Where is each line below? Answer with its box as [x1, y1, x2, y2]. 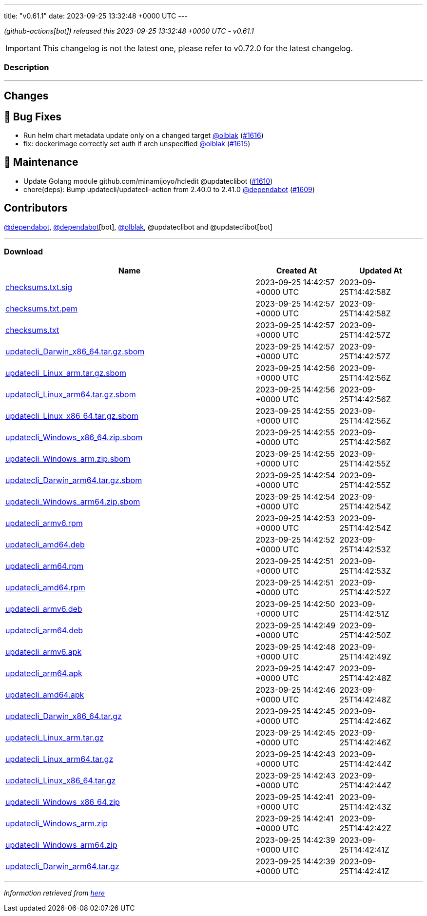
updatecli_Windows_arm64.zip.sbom [5, 497, 140, 507]
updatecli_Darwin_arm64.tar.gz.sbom [5, 475, 142, 486]
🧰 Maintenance [4, 156, 78, 169]
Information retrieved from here [4, 889, 105, 897]
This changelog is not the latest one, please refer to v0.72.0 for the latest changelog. [42, 43, 353, 53]
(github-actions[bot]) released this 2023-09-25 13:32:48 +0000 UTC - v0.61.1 [4, 27, 254, 35]
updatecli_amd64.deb [5, 540, 85, 550]
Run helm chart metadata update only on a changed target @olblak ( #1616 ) [23, 131, 264, 140]
